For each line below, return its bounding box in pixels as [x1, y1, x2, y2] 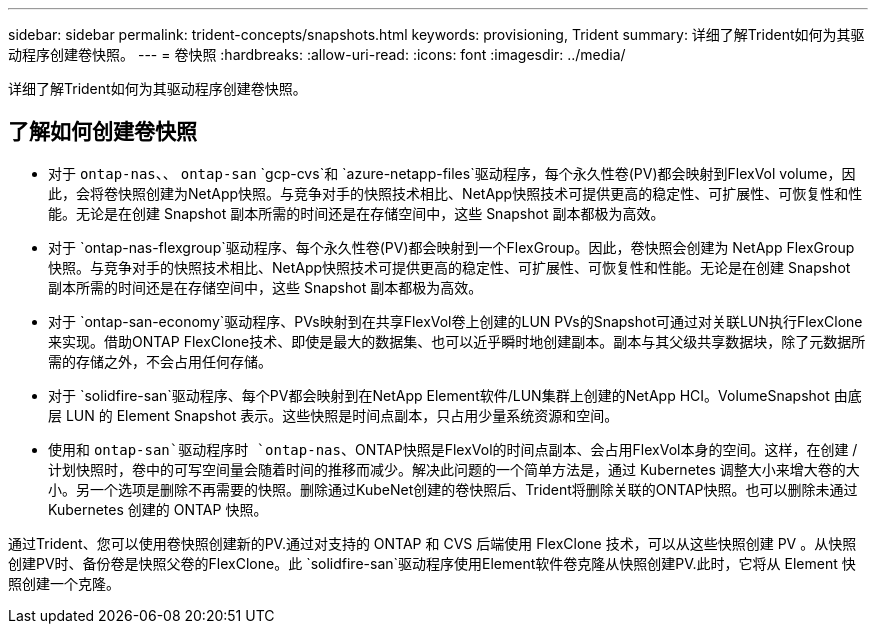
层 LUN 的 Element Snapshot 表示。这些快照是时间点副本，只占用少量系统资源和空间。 [48, 406, 619, 424]
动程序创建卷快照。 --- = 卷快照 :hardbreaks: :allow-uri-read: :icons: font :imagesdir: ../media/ [8, 46, 626, 63]
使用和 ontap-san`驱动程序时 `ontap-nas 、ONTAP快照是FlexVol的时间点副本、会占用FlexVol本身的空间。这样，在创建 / [48, 440, 858, 458]
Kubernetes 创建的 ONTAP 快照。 [48, 500, 268, 518]
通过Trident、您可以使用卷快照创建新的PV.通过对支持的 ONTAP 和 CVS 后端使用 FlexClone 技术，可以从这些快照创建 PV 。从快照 [8, 534, 857, 552]
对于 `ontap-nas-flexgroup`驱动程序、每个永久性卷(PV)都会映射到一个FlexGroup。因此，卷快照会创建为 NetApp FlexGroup [48, 238, 855, 256]
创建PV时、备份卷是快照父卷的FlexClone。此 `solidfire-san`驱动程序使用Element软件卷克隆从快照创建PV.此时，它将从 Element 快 [8, 554, 856, 572]
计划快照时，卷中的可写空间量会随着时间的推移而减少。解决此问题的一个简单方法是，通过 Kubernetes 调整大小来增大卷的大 [48, 460, 860, 478]
